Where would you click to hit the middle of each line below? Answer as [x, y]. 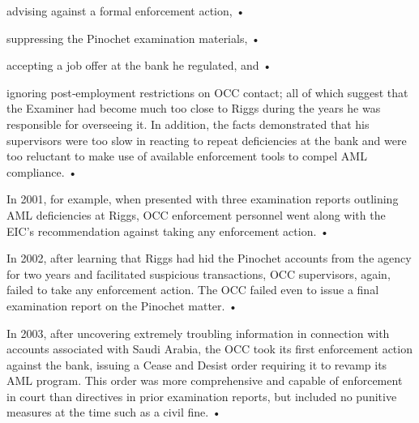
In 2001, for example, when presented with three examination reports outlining [203, 199]
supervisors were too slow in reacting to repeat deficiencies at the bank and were [207, 140]
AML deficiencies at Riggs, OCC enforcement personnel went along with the [196, 214]
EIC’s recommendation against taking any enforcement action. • [168, 231]
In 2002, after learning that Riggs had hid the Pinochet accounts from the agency [209, 258]
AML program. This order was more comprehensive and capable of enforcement [205, 380]
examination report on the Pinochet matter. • [122, 305]
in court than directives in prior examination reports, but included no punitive [202, 396]
